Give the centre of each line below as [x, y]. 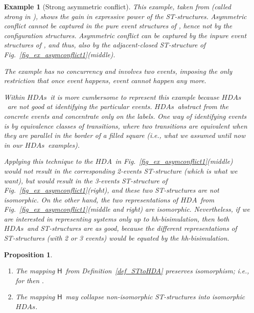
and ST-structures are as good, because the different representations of [132, 228]
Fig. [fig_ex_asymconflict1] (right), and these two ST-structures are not [112, 190]
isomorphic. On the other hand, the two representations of [91, 199]
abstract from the [203, 106]
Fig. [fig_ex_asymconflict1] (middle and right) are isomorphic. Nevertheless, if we [127, 209]
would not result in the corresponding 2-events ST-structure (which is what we [121, 170]
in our [13, 145]
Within [14, 97]
